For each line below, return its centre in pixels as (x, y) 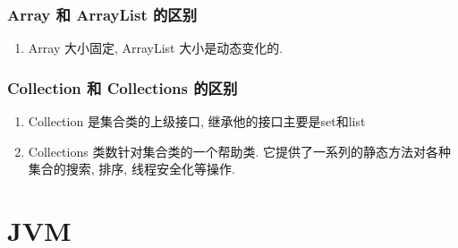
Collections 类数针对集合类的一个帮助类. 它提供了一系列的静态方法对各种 (239, 151)
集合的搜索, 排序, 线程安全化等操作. (131, 169)
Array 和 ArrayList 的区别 (102, 14)
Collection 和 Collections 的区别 (123, 87)
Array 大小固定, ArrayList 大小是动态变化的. (156, 48)
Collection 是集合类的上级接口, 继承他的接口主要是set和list (197, 121)
